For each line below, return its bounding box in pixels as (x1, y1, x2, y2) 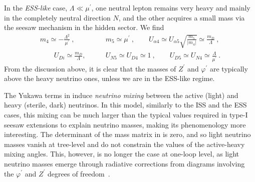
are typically (209, 63, 248, 73)
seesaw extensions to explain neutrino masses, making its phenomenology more (4, 119, 246, 129)
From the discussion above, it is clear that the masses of (4, 63, 176, 73)
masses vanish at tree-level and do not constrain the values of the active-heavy (4, 138, 245, 149)
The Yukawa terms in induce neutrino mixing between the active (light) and (4, 89, 238, 100)
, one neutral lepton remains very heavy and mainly (91, 2, 250, 12)
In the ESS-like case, (4, 2, 68, 12)
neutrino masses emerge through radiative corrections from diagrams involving (4, 158, 245, 168)
